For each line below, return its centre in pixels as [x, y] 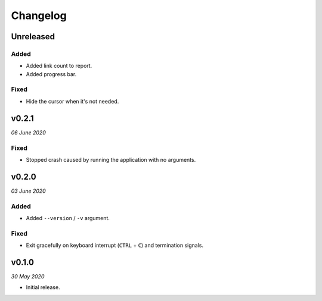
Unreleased [33, 37]
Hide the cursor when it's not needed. [72, 101]
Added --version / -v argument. [68, 218]
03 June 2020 [28, 191]
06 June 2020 [28, 132]
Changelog [39, 15]
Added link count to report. [59, 66]
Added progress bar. [51, 74]
